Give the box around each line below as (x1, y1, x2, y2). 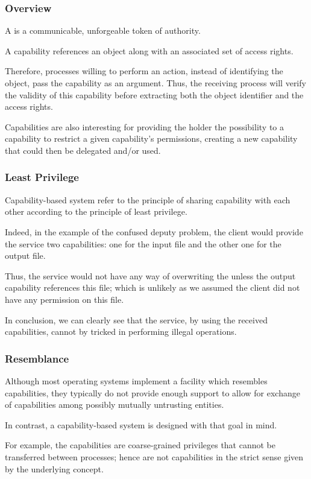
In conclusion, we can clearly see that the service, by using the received (5, 313, 268, 326)
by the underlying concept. (5, 462, 104, 475)
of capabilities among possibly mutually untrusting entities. (5, 398, 224, 411)
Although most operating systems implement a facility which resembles (5, 374, 268, 387)
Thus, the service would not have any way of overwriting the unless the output (5, 269, 296, 282)
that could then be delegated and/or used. (5, 144, 161, 156)
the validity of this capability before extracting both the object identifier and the (5, 88, 304, 101)
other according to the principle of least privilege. (5, 205, 187, 218)
